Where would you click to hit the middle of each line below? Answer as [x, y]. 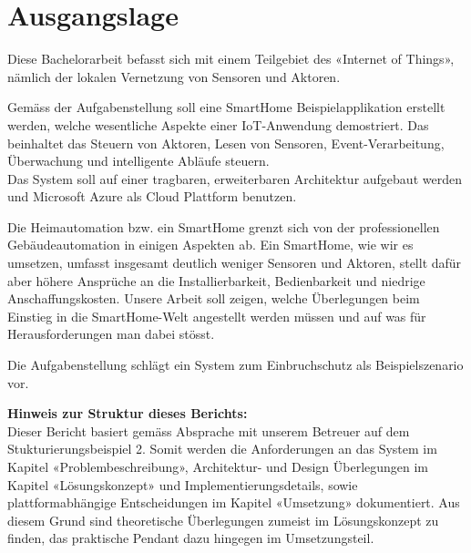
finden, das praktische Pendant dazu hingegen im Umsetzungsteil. [191, 538]
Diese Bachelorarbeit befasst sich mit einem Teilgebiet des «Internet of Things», [231, 59]
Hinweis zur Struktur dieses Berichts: [128, 413]
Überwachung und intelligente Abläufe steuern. [138, 161]
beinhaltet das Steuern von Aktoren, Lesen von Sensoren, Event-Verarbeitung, [226, 143]
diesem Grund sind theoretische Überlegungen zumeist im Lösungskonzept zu [223, 520]
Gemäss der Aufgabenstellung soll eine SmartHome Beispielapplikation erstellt [226, 107]
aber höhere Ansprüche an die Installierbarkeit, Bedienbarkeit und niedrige [216, 280]
